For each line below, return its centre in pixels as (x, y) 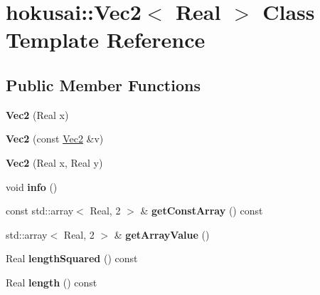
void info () (32, 186)
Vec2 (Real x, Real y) (54, 162)
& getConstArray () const (202, 211)
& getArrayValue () (162, 234)
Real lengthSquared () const (72, 258)
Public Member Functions (103, 84)
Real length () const (52, 282)
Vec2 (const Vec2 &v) (55, 139)
